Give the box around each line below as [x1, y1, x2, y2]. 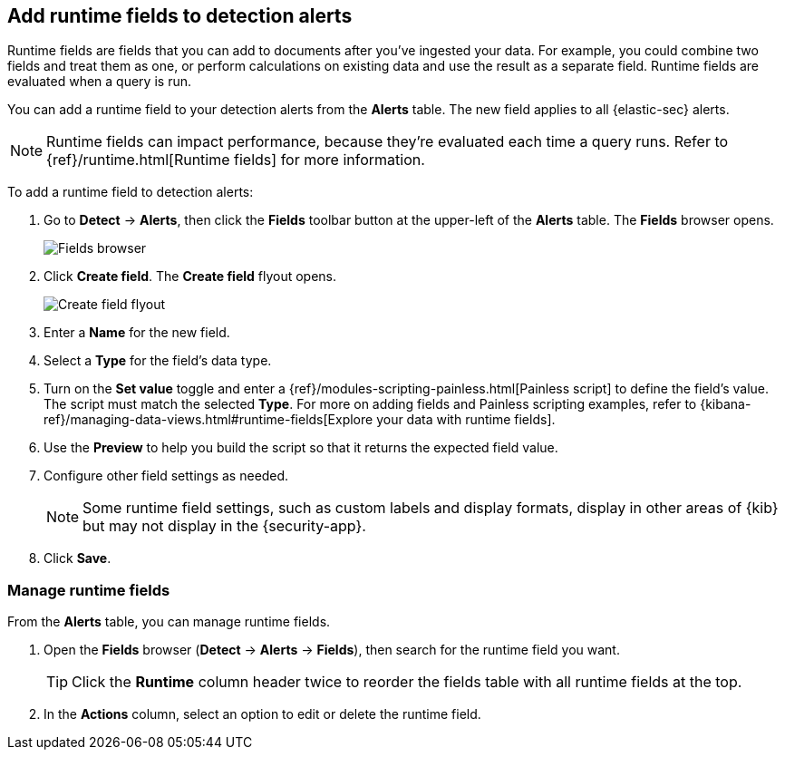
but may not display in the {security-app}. [82, 517, 366, 536]
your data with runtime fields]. [376, 412, 556, 428]
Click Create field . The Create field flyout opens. [44, 268, 337, 285]
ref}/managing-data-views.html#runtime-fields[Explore [44, 412, 373, 428]
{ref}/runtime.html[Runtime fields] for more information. [46, 150, 425, 170]
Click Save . [44, 550, 111, 567]
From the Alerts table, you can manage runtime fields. [7, 614, 331, 630]
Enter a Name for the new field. [44, 325, 230, 341]
